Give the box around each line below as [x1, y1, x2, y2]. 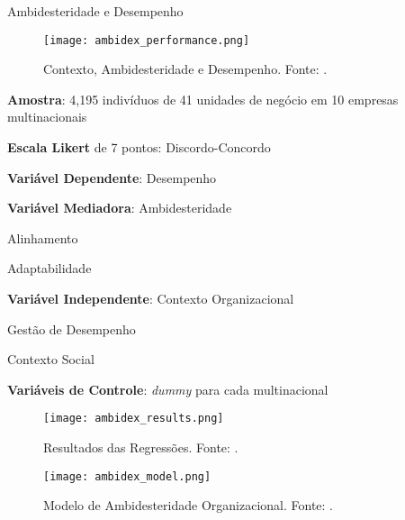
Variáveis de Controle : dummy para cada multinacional [7, 379, 328, 398]
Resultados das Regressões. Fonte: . [43, 438, 238, 457]
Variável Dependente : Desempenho [7, 168, 217, 187]
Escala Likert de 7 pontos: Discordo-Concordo [7, 138, 271, 157]
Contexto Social [7, 350, 94, 369]
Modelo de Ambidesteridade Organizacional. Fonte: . [43, 496, 333, 515]
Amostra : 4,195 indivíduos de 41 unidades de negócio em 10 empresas [7, 89, 399, 108]
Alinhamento [7, 228, 78, 247]
